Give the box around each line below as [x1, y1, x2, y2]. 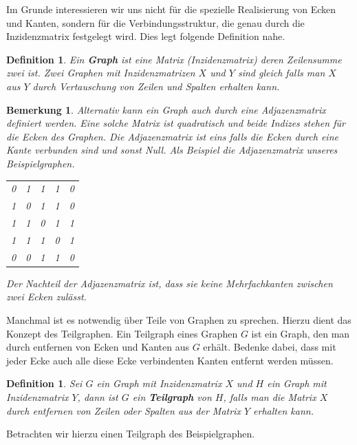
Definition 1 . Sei [6, 376, 83, 391]
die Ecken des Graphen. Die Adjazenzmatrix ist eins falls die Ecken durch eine [6, 129, 338, 143]
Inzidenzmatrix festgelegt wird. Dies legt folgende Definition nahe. [6, 29, 285, 43]
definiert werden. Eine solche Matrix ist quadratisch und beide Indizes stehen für [6, 116, 345, 130]
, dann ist [77, 389, 118, 404]
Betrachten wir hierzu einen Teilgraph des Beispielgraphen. [6, 426, 255, 441]
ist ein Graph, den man [251, 326, 350, 340]
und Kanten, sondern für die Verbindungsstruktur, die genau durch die [6, 15, 305, 30]
